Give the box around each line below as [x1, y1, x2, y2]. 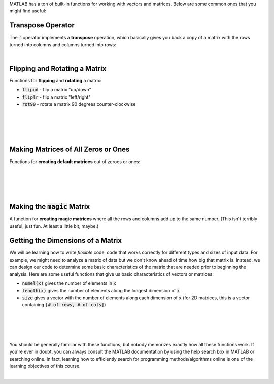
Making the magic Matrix [9, 202, 90, 211]
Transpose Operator [9, 21, 75, 30]
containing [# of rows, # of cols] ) [22, 302, 106, 308]
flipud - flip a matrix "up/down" [22, 87, 91, 93]
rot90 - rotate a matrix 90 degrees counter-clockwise [22, 101, 136, 107]
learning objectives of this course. [9, 363, 81, 369]
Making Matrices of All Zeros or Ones [9, 145, 130, 153]
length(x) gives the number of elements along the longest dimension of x [22, 287, 180, 294]
